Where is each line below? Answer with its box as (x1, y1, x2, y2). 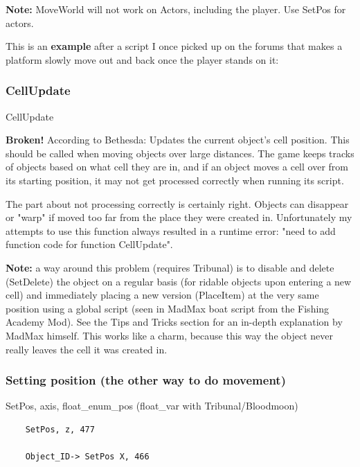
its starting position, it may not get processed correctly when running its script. (6, 173, 344, 187)
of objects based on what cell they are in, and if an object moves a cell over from (6, 159, 348, 174)
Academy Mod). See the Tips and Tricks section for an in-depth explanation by (6, 315, 343, 329)
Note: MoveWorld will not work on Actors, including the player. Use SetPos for (6, 2, 346, 16)
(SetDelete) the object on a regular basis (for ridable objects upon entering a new (6, 274, 352, 288)
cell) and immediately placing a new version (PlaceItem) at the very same (6, 288, 319, 302)
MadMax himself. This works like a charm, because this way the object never (6, 328, 333, 342)
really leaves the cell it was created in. (6, 342, 168, 356)
